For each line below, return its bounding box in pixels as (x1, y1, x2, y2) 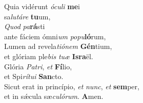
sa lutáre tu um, (4, 11, 51, 21)
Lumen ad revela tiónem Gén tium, (4, 41, 112, 51)
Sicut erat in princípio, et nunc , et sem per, (4, 81, 139, 91)
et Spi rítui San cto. (4, 71, 64, 82)
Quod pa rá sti (4, 21, 45, 32)
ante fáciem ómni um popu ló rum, (4, 31, 106, 41)
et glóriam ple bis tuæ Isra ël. (4, 50, 93, 61)
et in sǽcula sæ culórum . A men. (4, 91, 104, 101)
